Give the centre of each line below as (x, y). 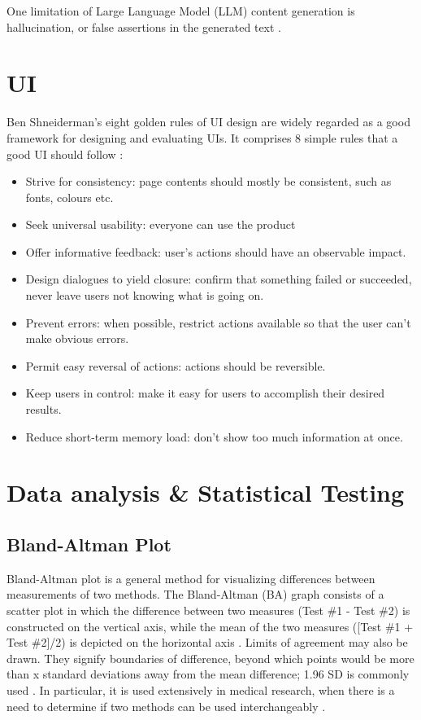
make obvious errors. (77, 338)
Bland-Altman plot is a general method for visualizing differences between (191, 578)
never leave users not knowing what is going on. (145, 295)
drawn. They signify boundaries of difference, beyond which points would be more (210, 658)
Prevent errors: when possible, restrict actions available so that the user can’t (218, 322)
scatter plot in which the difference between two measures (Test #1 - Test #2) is (208, 610)
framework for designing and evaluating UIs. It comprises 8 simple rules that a (202, 137)
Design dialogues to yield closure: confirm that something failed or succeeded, (219, 279)
